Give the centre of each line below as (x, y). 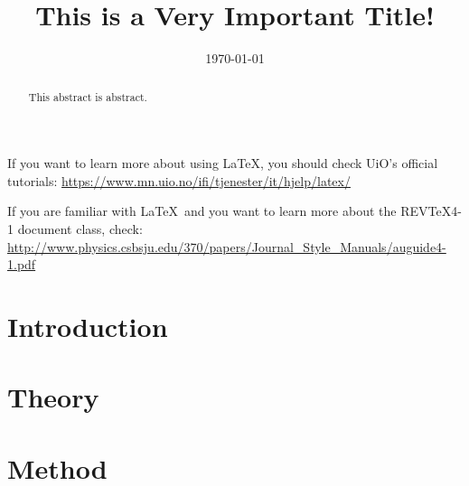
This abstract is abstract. (88, 96)
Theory (53, 397)
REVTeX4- (431, 211)
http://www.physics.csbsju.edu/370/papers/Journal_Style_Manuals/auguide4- (227, 246)
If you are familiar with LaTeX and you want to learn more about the (202, 211)
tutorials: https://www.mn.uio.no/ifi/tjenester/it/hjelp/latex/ (179, 180)
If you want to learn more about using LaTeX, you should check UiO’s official (223, 163)
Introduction (88, 326)
